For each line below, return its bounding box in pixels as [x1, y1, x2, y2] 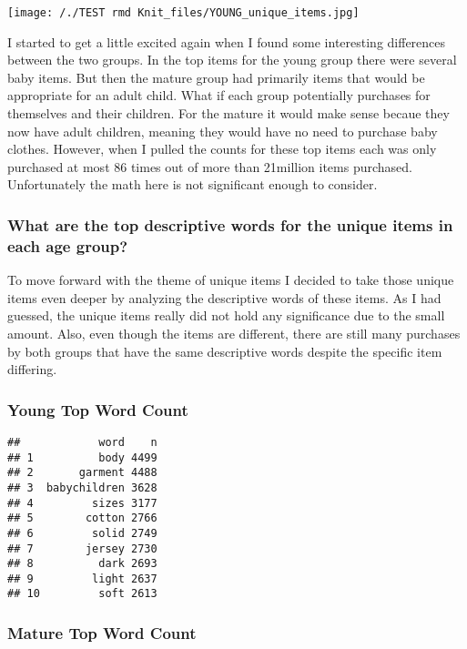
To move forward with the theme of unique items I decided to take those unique [7, 270, 454, 289]
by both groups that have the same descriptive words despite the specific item [7, 341, 442, 360]
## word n [7, 435, 157, 449]
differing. [7, 360, 57, 379]
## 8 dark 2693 [7, 557, 157, 571]
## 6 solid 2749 [7, 526, 157, 540]
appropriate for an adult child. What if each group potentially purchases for [7, 86, 431, 105]
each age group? [7, 234, 128, 257]
